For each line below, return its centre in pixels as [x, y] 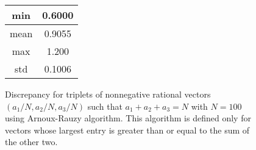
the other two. [31, 142]
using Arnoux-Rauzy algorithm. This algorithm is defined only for [128, 118]
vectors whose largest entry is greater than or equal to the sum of [127, 130]
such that [105, 106]
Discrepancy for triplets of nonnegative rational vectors [108, 94]
